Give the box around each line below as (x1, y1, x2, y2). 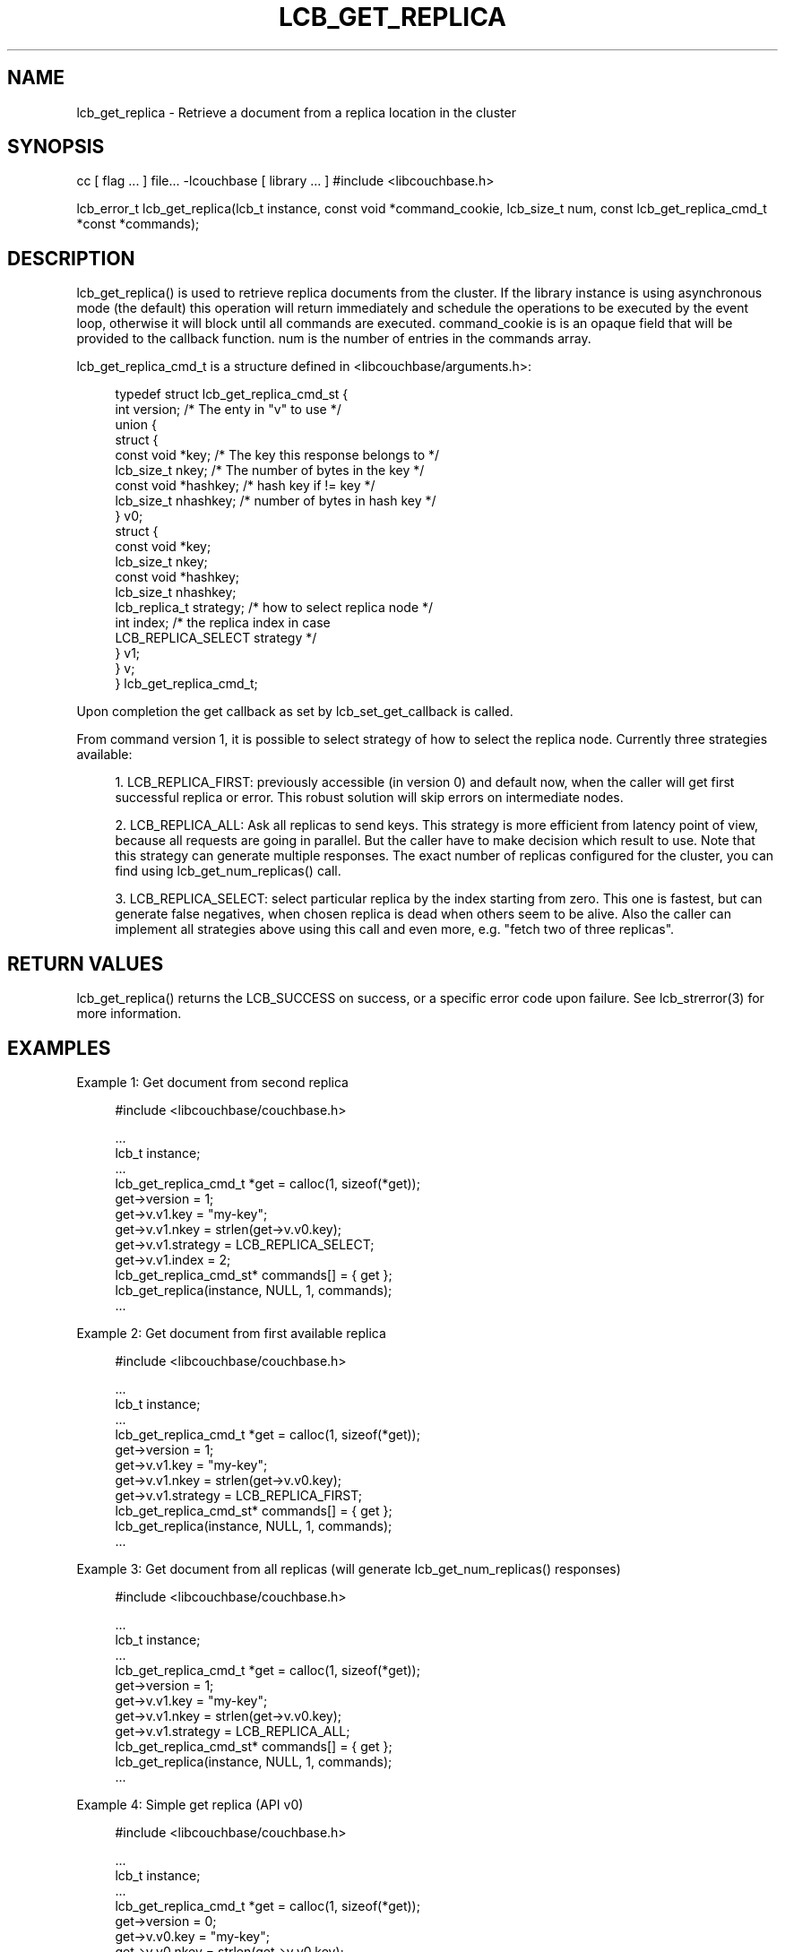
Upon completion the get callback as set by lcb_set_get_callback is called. (76, 704, 513, 720)
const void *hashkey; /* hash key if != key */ (115, 478, 375, 494)
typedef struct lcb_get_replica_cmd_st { (115, 386, 349, 402)
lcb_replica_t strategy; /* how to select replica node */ (115, 600, 434, 616)
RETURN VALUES (7, 952, 164, 975)
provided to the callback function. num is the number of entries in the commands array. (76, 331, 591, 347)
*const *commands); (76, 216, 200, 232)
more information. (76, 1006, 182, 1022)
